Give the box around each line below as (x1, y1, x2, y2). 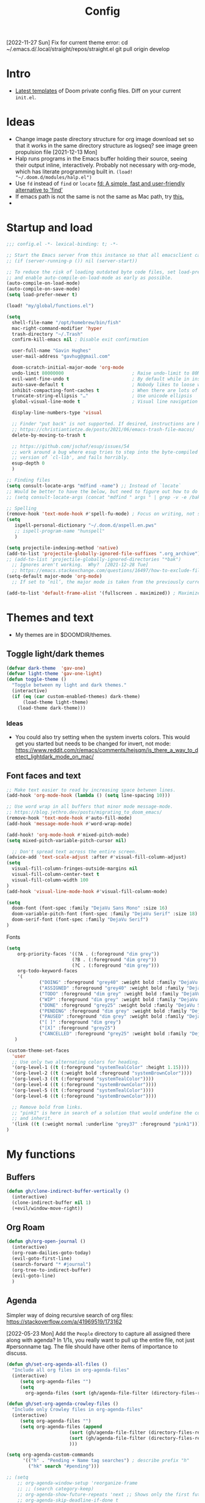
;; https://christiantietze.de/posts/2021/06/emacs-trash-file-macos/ (12, 426, 195, 433)
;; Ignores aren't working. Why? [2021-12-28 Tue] (12, 562, 149, 568)
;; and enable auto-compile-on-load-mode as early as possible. (6, 275, 173, 281)
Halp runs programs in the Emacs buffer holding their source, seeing (15, 155, 188, 162)
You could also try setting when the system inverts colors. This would (15, 733, 190, 740)
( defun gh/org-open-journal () (6, 1238, 86, 1245)
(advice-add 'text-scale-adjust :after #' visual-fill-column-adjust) (6, 854, 187, 861)
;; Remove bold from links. (12, 1104, 84, 1110)
